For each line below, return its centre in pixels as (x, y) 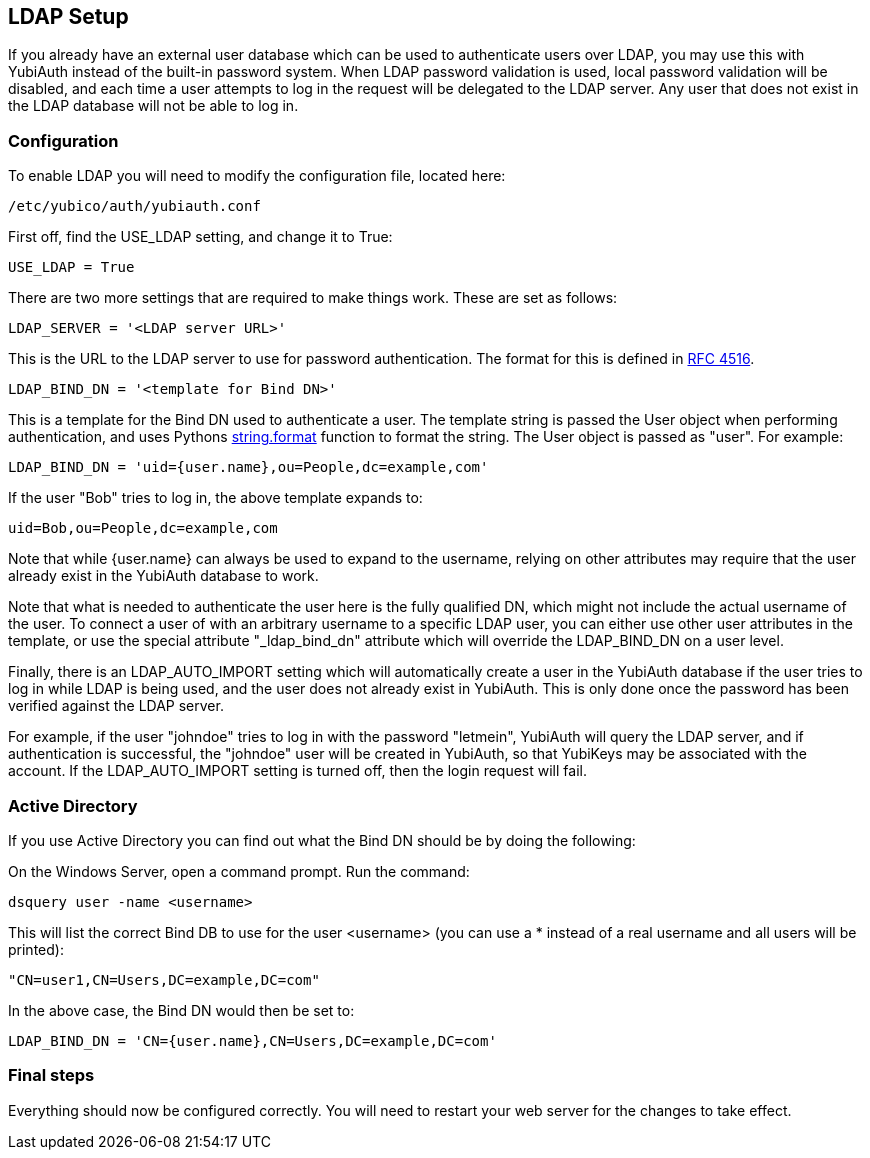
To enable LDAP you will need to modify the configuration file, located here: (257, 176)
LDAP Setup (68, 16)
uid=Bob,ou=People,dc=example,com (143, 528)
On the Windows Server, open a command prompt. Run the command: (239, 871)
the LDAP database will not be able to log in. (153, 106)
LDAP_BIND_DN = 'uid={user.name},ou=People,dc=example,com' (248, 467)
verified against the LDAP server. (116, 706)
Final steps (51, 1075)
